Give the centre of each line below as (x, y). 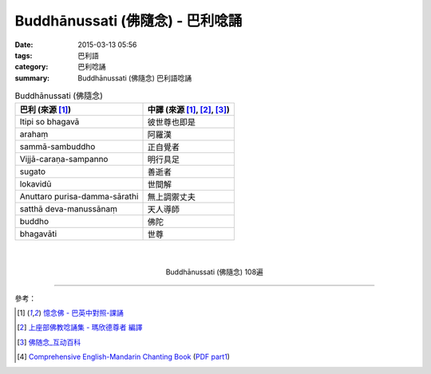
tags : (24, 55)
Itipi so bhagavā (49, 122)
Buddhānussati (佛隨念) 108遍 (214, 272)
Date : (24, 45)
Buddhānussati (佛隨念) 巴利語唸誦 (134, 78)
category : (32, 67)
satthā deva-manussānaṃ (68, 209)
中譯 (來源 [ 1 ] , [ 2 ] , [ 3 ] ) (189, 110)
